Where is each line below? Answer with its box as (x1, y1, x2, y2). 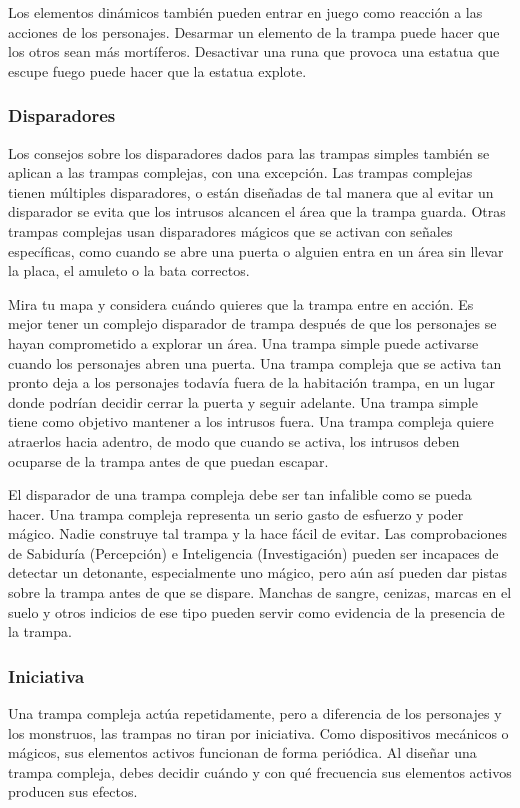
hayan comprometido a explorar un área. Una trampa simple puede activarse (8, 332, 479, 353)
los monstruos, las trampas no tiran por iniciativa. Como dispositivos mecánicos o (8, 722, 509, 743)
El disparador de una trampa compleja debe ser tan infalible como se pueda (8, 484, 472, 505)
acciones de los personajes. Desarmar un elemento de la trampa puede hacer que (8, 21, 500, 42)
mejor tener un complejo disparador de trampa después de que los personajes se (8, 313, 497, 334)
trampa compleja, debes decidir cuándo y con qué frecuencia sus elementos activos (8, 761, 512, 782)
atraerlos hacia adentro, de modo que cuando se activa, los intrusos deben (8, 430, 460, 451)
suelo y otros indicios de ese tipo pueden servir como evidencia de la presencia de (8, 601, 505, 622)
